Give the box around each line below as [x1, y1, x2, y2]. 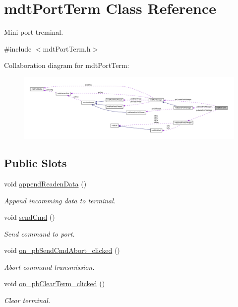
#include [4, 43, 32, 54]
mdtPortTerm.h [43, 43, 91, 54]
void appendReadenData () [4, 178, 87, 188]
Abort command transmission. [4, 261, 95, 272]
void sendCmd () [4, 212, 55, 222]
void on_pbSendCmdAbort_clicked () [4, 245, 120, 255]
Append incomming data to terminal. [4, 195, 116, 205]
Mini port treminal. [4, 27, 63, 37]
